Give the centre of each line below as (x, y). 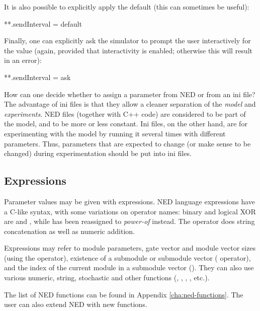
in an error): (23, 60)
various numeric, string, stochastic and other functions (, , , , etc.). (107, 278)
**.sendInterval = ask (37, 77)
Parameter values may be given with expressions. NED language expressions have (130, 201)
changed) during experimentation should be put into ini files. (98, 153)
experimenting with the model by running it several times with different (115, 133)
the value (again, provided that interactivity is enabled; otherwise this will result (128, 50)
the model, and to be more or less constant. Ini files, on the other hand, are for (126, 124)
